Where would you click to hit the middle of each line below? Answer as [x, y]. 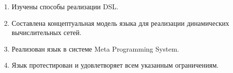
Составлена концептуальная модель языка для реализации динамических [120, 23]
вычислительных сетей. [46, 32]
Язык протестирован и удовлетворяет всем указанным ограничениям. [115, 65]
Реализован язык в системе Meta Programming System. [95, 48]
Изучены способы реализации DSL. [65, 6]
